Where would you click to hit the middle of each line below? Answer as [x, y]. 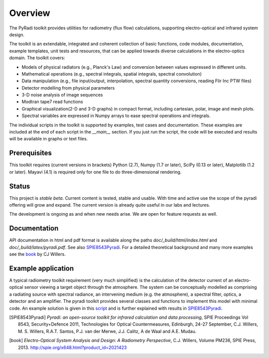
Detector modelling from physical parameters [68, 88]
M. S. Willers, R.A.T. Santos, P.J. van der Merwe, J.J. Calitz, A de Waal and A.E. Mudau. [107, 331]
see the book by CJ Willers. [37, 254]
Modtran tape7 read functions [52, 102]
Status [20, 186]
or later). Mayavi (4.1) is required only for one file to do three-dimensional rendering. [95, 172]
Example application [42, 268]
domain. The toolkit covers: [37, 58]
